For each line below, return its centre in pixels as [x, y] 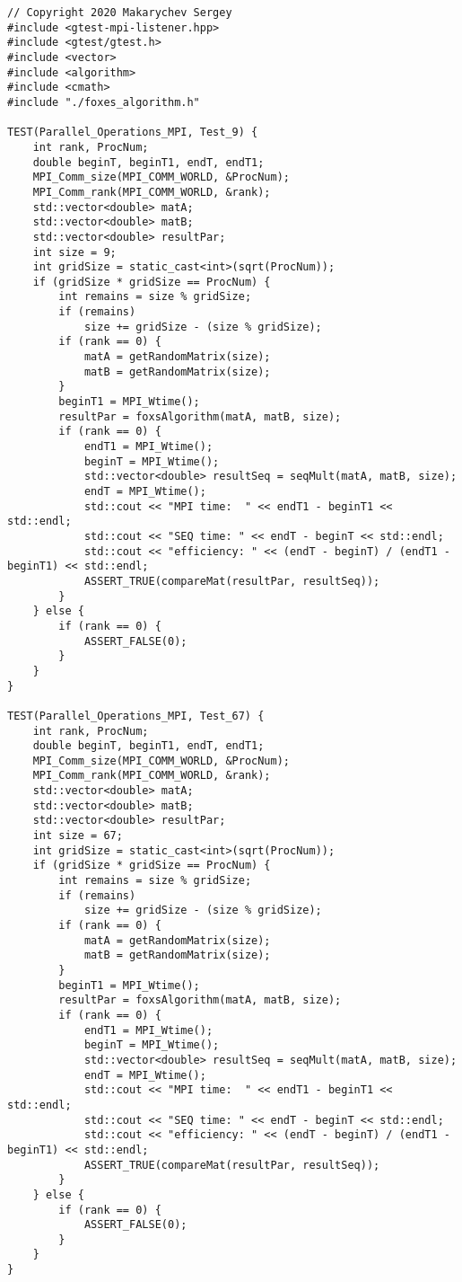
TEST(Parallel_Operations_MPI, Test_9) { [133, 133]
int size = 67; [78, 836]
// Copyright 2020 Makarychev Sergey [120, 13]
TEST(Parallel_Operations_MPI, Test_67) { [136, 716]
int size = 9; [74, 252]
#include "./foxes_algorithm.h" [104, 102]
